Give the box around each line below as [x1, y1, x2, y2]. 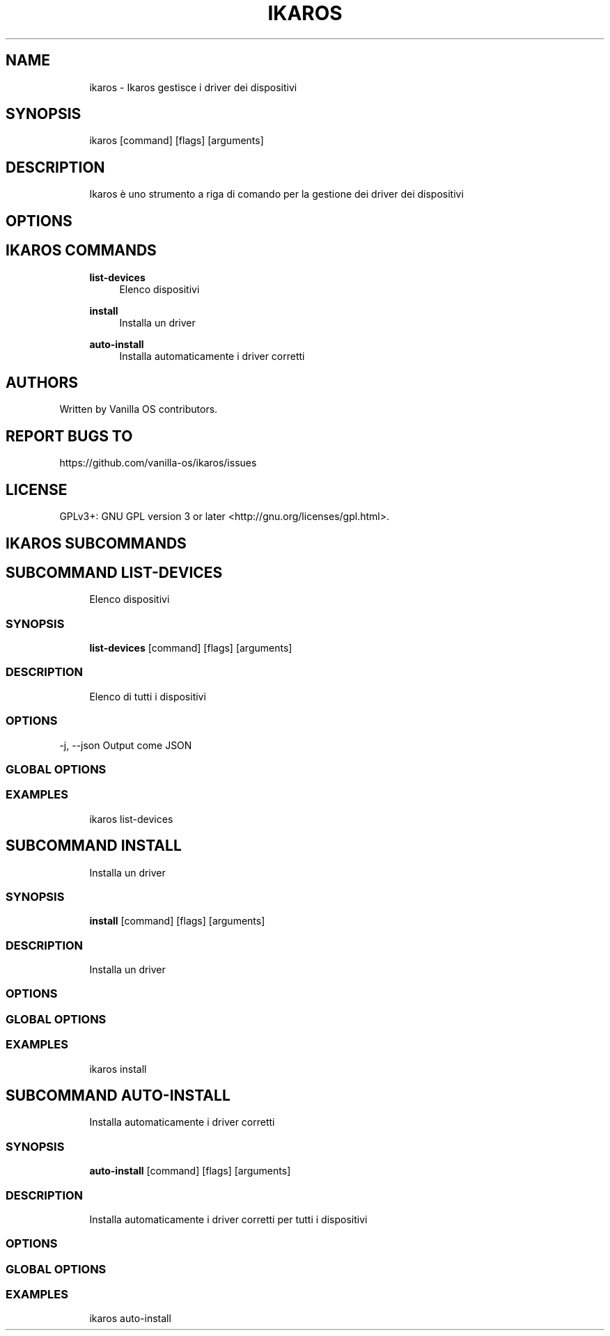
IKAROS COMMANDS [6, 242, 157, 260]
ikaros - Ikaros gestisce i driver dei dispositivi [89, 81, 297, 93]
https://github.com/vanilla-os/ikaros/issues [59, 457, 257, 469]
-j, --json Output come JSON [59, 739, 192, 751]
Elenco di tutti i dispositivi [89, 690, 206, 702]
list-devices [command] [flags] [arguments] [89, 642, 292, 654]
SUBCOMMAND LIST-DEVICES [6, 563, 223, 581]
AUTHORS [6, 373, 79, 391]
